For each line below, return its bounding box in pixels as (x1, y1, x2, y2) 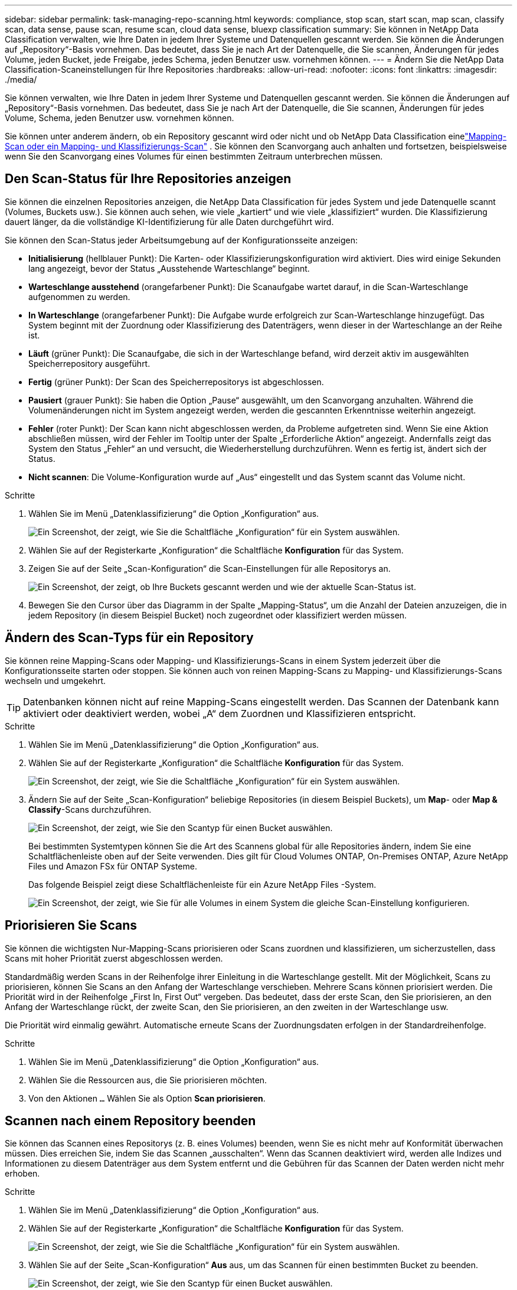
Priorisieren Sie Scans (5, 918, 137, 933)
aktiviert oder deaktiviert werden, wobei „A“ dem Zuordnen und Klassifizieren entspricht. (23, 707, 416, 719)
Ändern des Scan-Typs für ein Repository (5, 630, 254, 646)
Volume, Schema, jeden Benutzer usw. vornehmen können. (5, 113, 234, 123)
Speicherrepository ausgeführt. (28, 358, 150, 369)
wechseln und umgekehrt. (5, 675, 106, 686)
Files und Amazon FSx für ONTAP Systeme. (28, 861, 197, 871)
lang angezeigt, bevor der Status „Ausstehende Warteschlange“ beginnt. (28, 263, 310, 273)
